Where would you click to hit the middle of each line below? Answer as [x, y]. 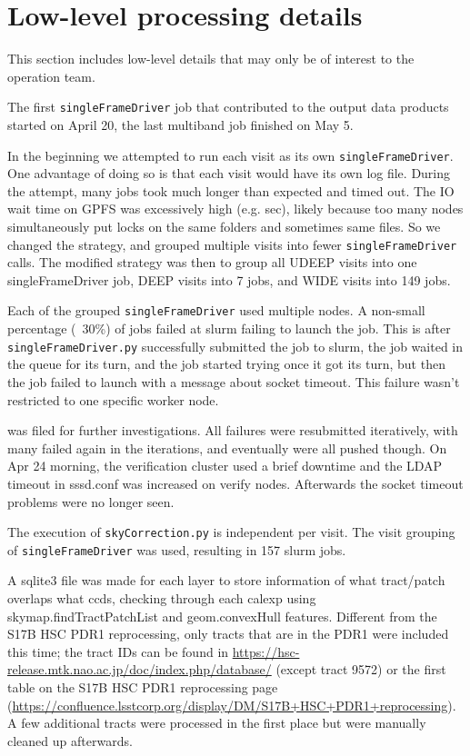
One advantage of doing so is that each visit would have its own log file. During [229, 173]
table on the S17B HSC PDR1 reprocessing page [143, 686]
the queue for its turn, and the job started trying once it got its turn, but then [226, 364]
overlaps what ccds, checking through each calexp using [162, 598]
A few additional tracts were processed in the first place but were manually [217, 723]
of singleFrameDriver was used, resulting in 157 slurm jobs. [177, 549]
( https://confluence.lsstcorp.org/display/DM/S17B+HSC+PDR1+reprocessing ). [232, 705]
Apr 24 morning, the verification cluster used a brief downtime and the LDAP [225, 466]
